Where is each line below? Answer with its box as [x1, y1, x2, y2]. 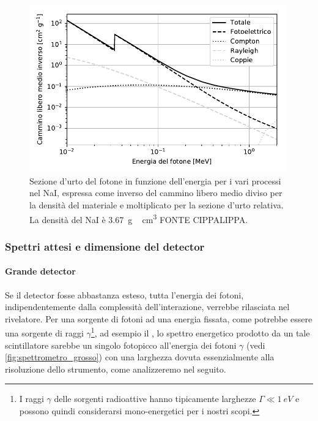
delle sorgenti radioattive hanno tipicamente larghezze [54, 392, 256, 405]
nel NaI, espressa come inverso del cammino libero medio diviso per [29, 186, 283, 199]
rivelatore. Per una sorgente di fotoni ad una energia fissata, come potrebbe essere [5, 312, 312, 325]
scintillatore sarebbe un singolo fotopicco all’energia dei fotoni [5, 338, 237, 351]
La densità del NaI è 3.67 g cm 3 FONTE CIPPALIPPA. [29, 211, 248, 226]
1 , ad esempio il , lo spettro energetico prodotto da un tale [91, 325, 310, 339]
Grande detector [5, 265, 76, 278]
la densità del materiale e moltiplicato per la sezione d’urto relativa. [29, 199, 284, 211]
